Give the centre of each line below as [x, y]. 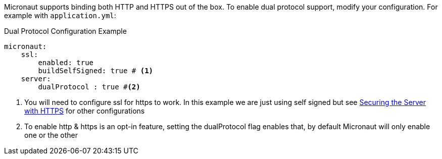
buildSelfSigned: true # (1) [96, 71]
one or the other [51, 135]
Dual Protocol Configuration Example [65, 31]
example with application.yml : [60, 15]
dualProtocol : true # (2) [89, 87]
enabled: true [66, 63]
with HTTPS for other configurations [85, 111]
